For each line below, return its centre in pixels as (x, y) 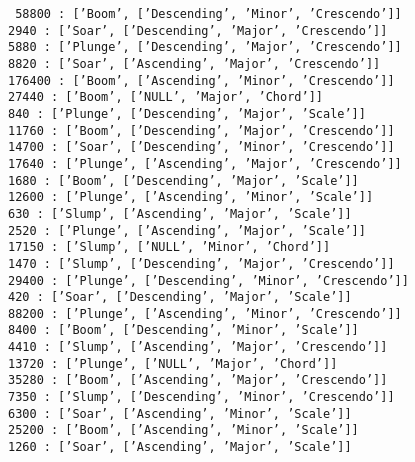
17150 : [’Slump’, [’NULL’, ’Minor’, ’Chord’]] (169, 247)
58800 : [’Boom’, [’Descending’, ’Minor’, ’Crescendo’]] (208, 14)
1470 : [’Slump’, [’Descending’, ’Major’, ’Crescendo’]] (201, 263)
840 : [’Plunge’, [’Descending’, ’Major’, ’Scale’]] (187, 113)
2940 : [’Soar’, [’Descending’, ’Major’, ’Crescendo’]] (198, 30)
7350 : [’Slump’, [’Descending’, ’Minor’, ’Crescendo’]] (201, 397)
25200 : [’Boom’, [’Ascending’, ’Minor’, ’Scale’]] (183, 430)
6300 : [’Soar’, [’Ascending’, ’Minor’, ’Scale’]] (180, 413)
